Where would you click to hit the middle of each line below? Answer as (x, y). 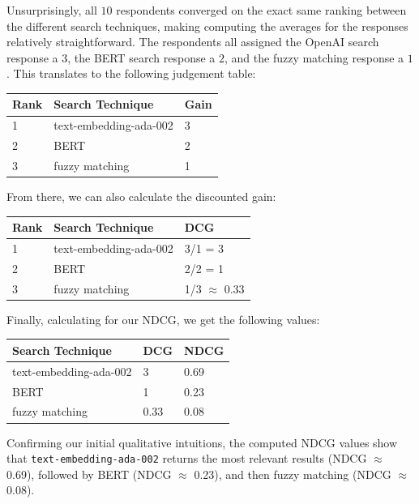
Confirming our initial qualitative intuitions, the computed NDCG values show (202, 442)
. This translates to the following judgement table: (131, 73)
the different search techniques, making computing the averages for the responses (207, 26)
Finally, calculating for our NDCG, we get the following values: (163, 319)
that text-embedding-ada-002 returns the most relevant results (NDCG (187, 458)
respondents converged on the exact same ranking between (261, 10)
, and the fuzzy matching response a (314, 57)
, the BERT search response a (141, 57)
